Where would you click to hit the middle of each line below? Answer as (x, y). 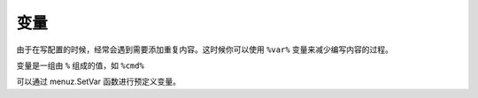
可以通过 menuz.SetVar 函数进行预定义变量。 (99, 82)
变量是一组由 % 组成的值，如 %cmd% (81, 65)
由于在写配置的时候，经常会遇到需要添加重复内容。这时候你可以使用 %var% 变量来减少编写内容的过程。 (205, 49)
